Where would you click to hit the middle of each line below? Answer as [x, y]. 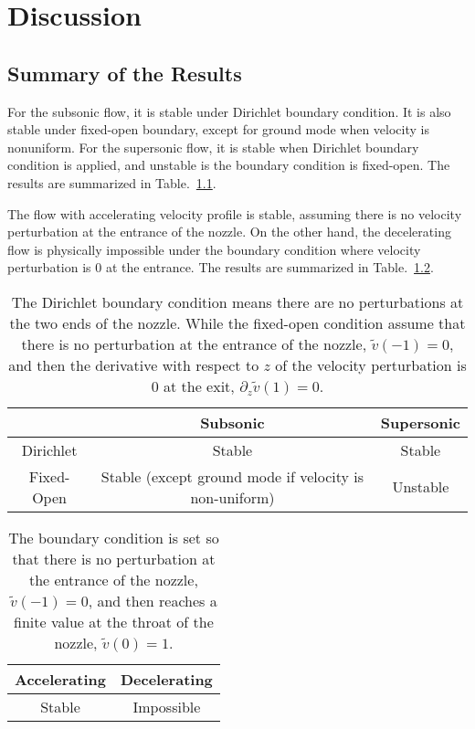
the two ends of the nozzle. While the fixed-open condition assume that [237, 322]
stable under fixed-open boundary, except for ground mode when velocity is [218, 129]
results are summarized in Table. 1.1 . [112, 182]
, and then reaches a [153, 600]
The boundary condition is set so [114, 537]
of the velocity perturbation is [371, 364]
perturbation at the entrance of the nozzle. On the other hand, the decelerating [229, 232]
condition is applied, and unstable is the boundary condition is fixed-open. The [229, 165]
